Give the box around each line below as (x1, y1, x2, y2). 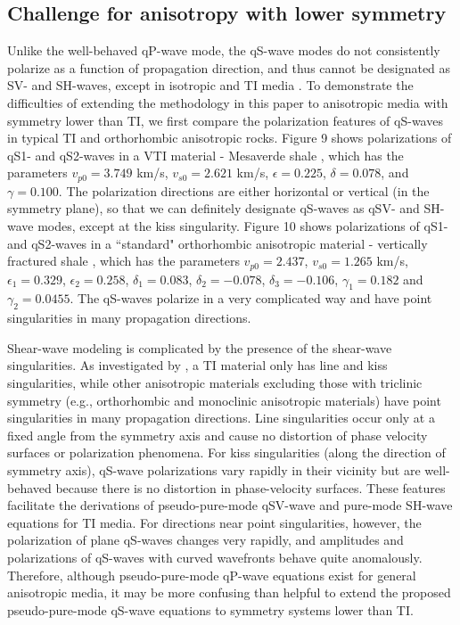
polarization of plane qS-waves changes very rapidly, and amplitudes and (7, 530, 404, 549)
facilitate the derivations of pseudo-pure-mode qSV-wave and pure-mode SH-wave (7, 496, 453, 514)
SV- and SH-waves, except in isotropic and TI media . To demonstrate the (7, 76, 414, 95)
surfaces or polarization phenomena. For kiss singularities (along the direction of (7, 443, 446, 462)
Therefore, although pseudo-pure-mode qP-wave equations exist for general (7, 565, 416, 584)
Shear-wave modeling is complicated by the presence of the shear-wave (7, 338, 392, 357)
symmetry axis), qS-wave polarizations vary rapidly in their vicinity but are (7, 460, 421, 479)
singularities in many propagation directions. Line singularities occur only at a (7, 408, 435, 427)
